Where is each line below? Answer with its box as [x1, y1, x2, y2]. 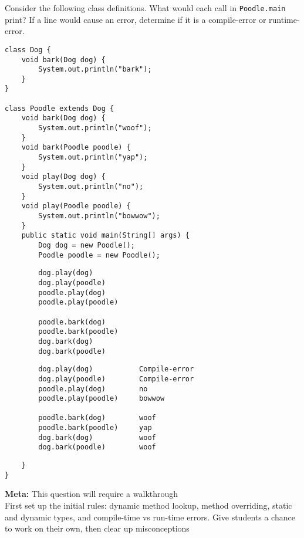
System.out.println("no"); [38, 182, 144, 191]
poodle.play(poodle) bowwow [38, 394, 165, 403]
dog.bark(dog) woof [38, 433, 156, 442]
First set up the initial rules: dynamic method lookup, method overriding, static [5, 499, 292, 511]
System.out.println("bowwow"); [38, 212, 160, 220]
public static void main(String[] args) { [21, 231, 190, 240]
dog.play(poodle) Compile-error [38, 374, 194, 383]
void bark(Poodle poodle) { [21, 143, 131, 152]
